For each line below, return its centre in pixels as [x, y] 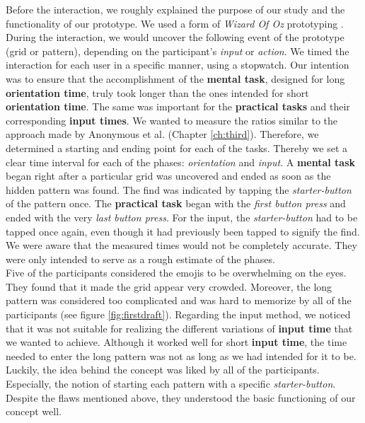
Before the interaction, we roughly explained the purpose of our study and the [175, 9]
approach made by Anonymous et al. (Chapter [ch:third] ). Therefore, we [162, 134]
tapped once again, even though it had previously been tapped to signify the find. [183, 231]
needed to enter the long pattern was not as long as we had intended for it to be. [181, 355]
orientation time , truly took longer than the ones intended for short [157, 92]
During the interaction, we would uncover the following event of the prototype [175, 37]
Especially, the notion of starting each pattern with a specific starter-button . [171, 384]
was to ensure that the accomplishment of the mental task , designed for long [175, 78]
